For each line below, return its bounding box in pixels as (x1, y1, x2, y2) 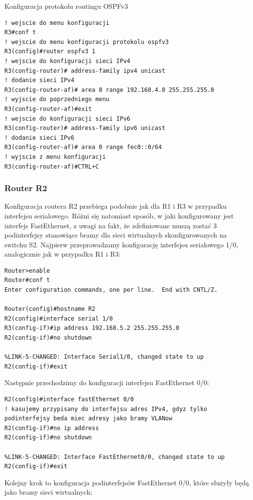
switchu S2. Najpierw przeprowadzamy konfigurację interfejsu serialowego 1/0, (4, 239, 238, 249)
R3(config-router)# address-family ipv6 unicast (4, 125, 166, 132)
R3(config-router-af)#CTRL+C (4, 163, 99, 170)
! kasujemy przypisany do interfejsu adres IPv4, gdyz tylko (4, 405, 208, 413)
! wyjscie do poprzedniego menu (4, 96, 109, 103)
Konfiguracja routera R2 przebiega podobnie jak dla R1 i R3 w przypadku (4, 201, 227, 211)
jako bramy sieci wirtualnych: (4, 487, 92, 497)
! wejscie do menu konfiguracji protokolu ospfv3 (4, 38, 169, 45)
